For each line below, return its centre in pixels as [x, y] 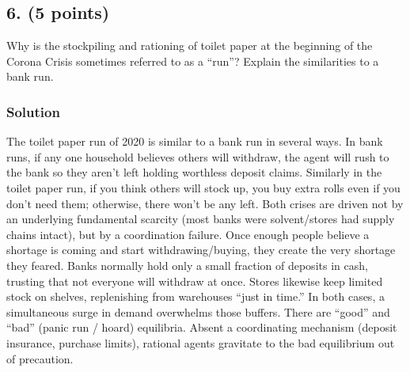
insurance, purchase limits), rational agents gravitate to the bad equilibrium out [201, 342]
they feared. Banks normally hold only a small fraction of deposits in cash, [187, 265]
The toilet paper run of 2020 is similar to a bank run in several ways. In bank [195, 141]
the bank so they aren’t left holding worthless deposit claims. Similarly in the [194, 172]
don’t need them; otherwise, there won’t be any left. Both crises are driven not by [205, 203]
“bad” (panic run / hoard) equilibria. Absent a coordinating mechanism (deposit [202, 327]
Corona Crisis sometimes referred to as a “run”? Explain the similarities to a [193, 61]
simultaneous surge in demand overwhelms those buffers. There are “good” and [198, 311]
